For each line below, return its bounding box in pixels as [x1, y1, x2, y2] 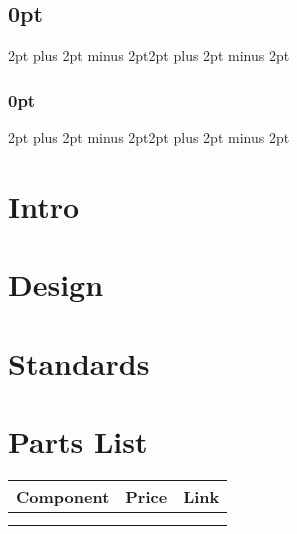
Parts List [8, 420, 148, 461]
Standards [8, 342, 150, 383]
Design [8, 264, 104, 305]
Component [16, 484, 110, 508]
